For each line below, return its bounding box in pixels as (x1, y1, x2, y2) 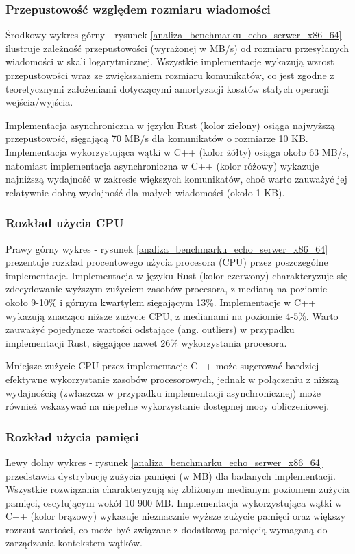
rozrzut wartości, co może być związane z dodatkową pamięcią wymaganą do (5, 522, 328, 536)
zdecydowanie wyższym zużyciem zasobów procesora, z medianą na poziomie (5, 281, 328, 296)
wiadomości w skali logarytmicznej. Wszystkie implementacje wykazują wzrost (5, 54, 334, 69)
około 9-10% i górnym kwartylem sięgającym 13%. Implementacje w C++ (5, 295, 316, 309)
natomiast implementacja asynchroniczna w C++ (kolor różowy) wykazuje (5, 158, 319, 172)
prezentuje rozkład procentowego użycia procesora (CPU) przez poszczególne (5, 255, 328, 269)
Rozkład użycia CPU (5, 214, 124, 231)
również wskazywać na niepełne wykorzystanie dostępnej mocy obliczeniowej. (5, 399, 330, 413)
